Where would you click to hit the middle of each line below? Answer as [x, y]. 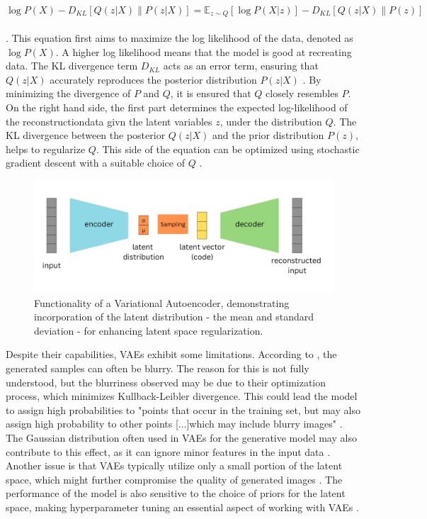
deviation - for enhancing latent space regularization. [149, 330]
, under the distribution [271, 121]
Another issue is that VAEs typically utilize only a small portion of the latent [174, 465]
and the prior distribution [268, 135]
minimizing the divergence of [68, 93]
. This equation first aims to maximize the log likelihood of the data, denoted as [180, 38]
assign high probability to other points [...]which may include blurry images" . [174, 424]
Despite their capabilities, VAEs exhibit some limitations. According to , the [171, 354]
